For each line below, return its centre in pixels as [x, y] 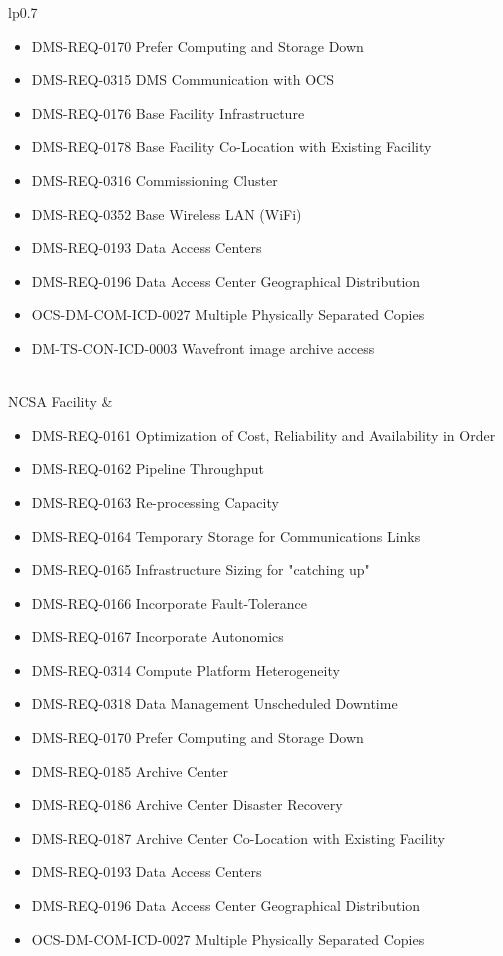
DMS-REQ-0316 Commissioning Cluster [154, 179]
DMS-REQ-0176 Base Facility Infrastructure [168, 112]
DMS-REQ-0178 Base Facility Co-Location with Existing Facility [231, 146]
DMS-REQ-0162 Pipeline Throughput [148, 468]
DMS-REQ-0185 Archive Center [130, 770]
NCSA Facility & [60, 401]
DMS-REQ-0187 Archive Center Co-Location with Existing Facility [238, 837]
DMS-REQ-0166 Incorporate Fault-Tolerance [169, 602]
